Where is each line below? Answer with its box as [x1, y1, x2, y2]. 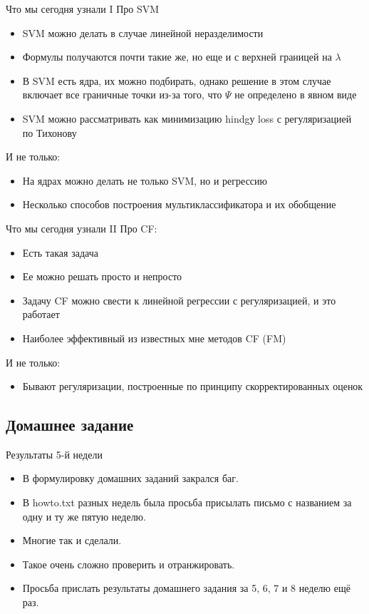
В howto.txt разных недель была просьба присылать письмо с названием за [22, 495, 352, 510]
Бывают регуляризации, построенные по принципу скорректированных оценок [22, 379, 363, 394]
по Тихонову [22, 125, 77, 140]
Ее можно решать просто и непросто [22, 269, 182, 284]
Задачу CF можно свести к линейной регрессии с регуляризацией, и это [22, 292, 336, 307]
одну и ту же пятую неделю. [22, 508, 146, 523]
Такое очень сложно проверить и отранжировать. [22, 556, 235, 571]
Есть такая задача [22, 245, 98, 260]
